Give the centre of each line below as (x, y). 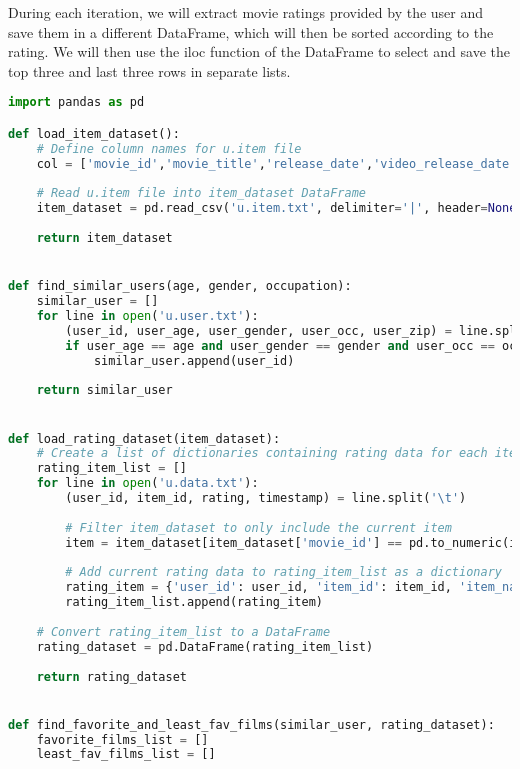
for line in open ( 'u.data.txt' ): (147, 483)
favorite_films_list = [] (122, 739)
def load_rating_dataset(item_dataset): (144, 438)
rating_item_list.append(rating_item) (194, 602)
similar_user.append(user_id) (194, 360)
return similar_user (104, 390)
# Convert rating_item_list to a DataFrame (183, 631)
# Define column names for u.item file (169, 148)
